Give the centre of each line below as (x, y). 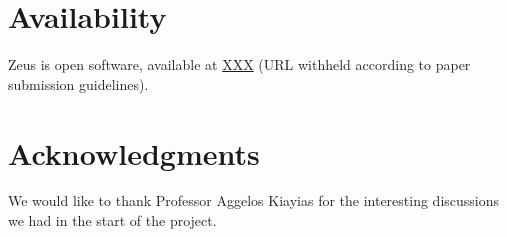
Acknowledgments (134, 152)
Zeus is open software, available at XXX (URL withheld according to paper (239, 64)
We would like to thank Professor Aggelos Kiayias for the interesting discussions (254, 200)
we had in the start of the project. (112, 220)
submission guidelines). (78, 83)
